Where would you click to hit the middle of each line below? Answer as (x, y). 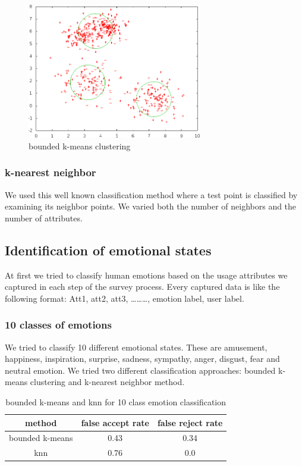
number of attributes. (44, 218)
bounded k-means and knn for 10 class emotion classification (116, 402)
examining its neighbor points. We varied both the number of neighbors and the (151, 206)
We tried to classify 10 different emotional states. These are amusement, (136, 347)
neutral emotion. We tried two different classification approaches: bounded (140, 370)
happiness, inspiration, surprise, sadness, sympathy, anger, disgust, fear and (142, 359)
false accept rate (115, 422)
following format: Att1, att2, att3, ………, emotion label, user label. (125, 298)
